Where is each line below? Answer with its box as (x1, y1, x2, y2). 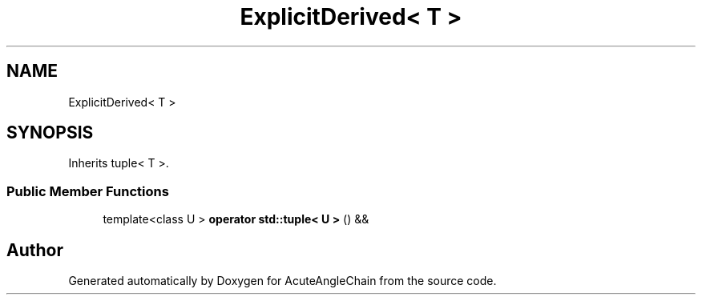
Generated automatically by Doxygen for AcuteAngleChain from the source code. (68, 274, 497, 288)
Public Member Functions (6, 183, 169, 199)
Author (6, 239, 63, 260)
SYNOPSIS (6, 122, 94, 143)
